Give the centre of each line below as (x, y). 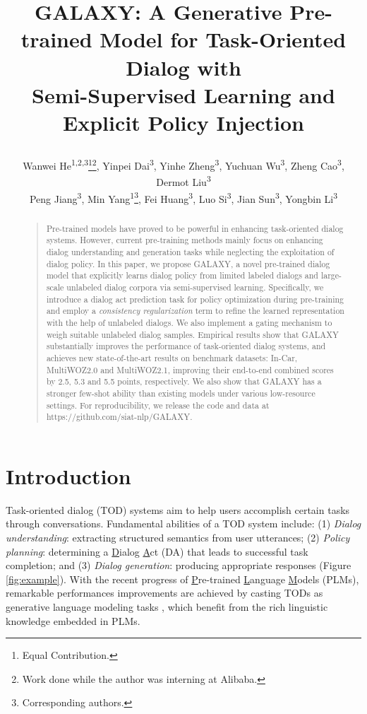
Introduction (68, 475)
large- (331, 275)
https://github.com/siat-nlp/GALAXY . (119, 417)
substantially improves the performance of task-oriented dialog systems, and (186, 346)
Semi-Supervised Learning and (183, 94)
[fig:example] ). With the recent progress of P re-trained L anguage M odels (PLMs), (182, 579)
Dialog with (183, 67)
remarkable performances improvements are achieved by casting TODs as (164, 593)
